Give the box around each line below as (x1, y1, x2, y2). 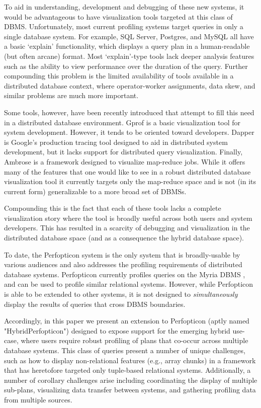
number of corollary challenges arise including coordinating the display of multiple (4, 374, 257, 385)
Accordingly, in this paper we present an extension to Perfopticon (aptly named (4, 315, 249, 326)
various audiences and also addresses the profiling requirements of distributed (4, 259, 242, 270)
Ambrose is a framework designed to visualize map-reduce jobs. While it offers (4, 156, 245, 167)
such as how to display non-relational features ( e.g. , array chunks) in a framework (4, 355, 256, 365)
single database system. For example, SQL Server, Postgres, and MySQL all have (4, 31, 254, 41)
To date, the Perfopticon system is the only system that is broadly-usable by (4, 249, 240, 260)
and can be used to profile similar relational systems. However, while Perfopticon (4, 279, 253, 289)
